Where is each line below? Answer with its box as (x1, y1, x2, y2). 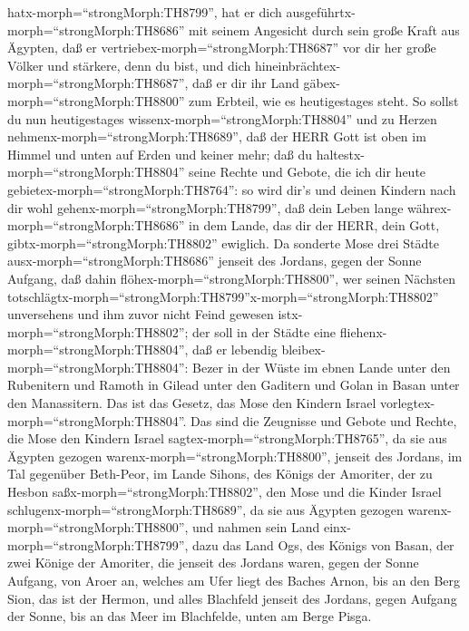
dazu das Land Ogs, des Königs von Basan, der (192, 535, 454, 554)
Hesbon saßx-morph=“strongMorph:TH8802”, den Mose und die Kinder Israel (7, 482, 442, 501)
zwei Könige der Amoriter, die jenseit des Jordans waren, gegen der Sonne (7, 553, 419, 572)
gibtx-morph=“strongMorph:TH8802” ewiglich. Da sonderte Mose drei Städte (7, 233, 439, 252)
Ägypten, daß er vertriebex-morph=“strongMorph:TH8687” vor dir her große (7, 38, 436, 57)
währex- (407, 198, 452, 217)
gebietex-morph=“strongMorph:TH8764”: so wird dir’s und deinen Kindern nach (7, 180, 456, 199)
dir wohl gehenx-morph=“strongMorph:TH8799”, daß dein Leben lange (7, 198, 404, 217)
